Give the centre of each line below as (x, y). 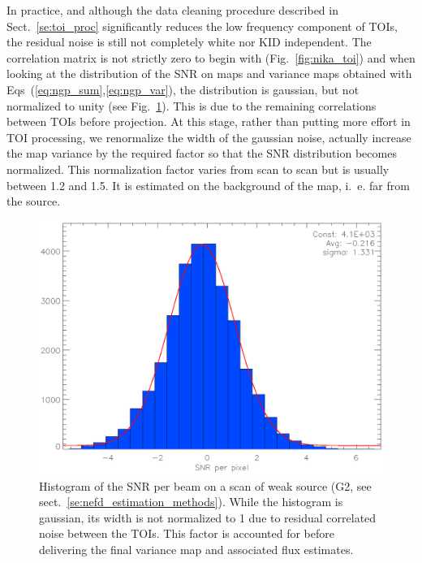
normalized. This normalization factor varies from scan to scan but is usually (198, 169)
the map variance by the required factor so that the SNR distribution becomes (202, 153)
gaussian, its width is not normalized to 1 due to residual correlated (208, 517)
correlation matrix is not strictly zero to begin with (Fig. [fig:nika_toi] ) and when (211, 57)
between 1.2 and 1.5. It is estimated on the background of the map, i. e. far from (208, 185)
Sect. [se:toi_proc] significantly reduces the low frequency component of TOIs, (202, 26)
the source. (34, 201)
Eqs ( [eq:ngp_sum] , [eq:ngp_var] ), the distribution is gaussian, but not (183, 89)
